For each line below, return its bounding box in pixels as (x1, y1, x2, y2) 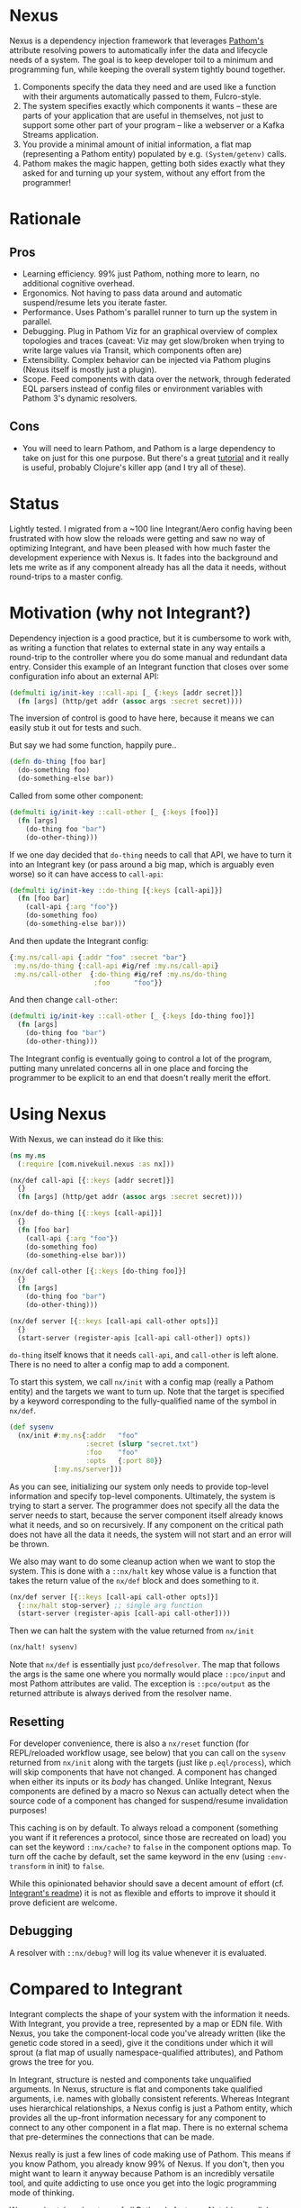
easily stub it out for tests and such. (9, 722, 142, 733)
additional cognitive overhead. (22, 277, 135, 288)
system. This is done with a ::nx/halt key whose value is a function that (9, 1565, 277, 1576)
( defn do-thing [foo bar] (9, 758, 106, 767)
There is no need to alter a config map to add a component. (9, 1359, 230, 1370)
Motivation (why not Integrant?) (9, 603, 252, 622)
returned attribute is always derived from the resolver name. (9, 1688, 232, 1699)
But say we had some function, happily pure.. (9, 740, 177, 750)
